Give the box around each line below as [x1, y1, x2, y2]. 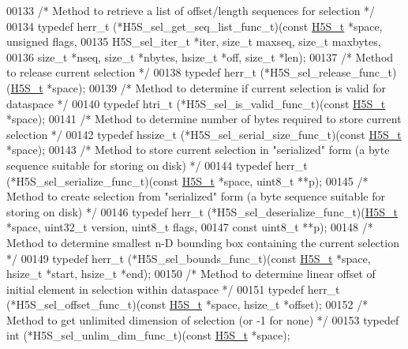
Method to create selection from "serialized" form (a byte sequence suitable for [6, 188, 385, 205]
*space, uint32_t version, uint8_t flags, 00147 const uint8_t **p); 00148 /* [6, 219, 373, 235]
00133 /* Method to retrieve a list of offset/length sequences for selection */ [6, 2, 376, 18]
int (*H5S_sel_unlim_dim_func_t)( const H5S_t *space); [6, 327, 290, 343]
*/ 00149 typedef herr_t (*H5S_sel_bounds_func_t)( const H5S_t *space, [6, 250, 371, 266]
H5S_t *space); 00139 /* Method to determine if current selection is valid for [10, 79, 387, 96]
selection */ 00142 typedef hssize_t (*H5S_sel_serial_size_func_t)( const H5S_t [6, 126, 402, 142]
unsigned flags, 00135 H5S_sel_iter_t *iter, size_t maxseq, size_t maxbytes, [6, 33, 381, 50]
